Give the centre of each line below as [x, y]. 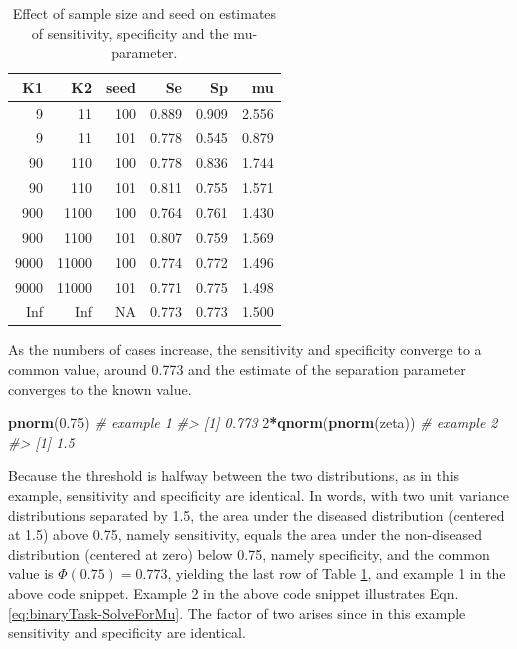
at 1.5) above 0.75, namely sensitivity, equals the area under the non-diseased [245, 534]
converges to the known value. [100, 388]
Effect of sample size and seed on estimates [144, 13]
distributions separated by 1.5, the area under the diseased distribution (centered [256, 514]
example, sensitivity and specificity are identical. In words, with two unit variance [258, 495]
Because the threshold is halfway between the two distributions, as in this [234, 475]
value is [31, 573]
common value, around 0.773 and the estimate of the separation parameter [237, 369]
